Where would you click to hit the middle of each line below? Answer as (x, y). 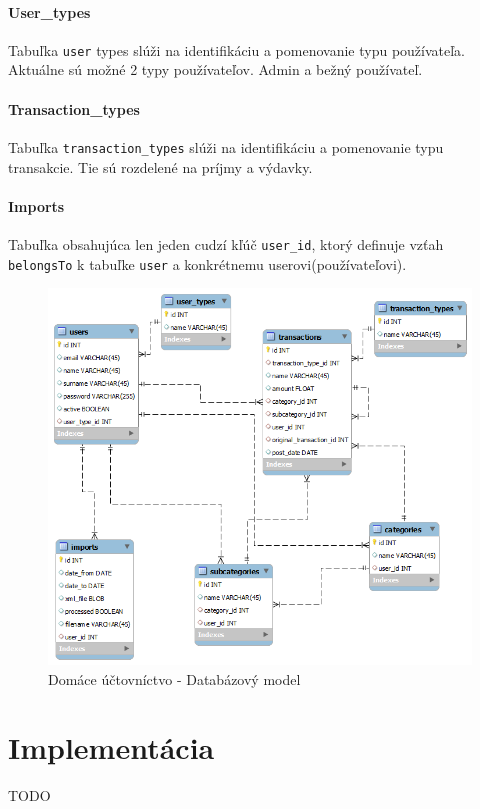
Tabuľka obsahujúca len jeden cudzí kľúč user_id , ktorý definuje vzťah (226, 243)
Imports (36, 205)
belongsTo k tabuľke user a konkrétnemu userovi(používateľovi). (207, 263)
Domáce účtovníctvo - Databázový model (174, 678)
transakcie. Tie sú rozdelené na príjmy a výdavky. (160, 166)
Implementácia (111, 747)
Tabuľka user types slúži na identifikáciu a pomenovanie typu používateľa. (237, 49)
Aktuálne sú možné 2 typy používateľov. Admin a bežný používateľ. (215, 69)
